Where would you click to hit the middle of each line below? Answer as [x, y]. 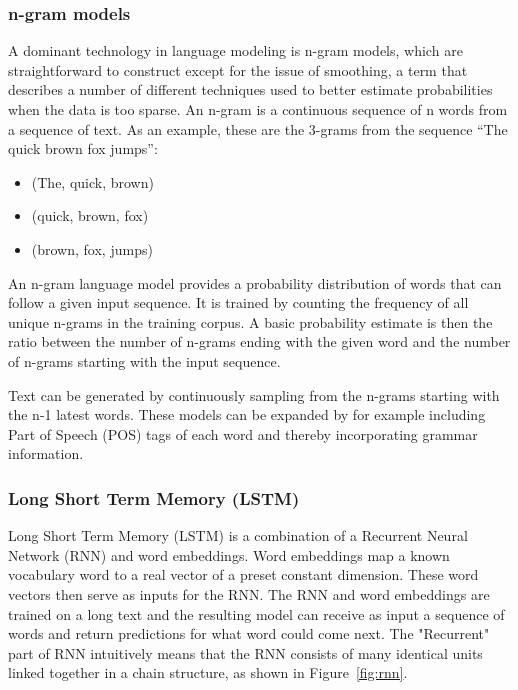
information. [46, 453]
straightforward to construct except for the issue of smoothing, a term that [238, 69]
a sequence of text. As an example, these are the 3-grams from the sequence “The [258, 128]
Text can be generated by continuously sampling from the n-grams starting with [254, 394]
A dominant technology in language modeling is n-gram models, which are [235, 50]
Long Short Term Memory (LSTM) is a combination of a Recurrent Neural [238, 535]
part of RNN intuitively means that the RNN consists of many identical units [245, 652]
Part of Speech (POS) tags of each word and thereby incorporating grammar [243, 433]
